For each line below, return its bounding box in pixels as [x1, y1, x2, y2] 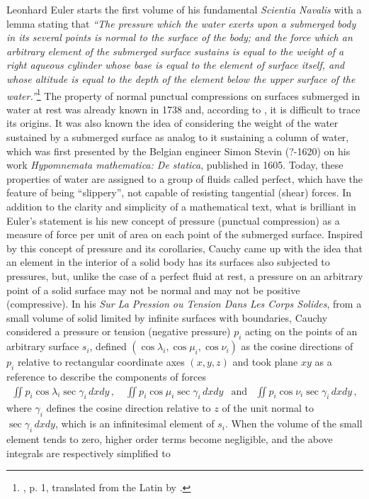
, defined [89, 339, 127, 354]
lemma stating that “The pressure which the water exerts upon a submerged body [6, 16, 356, 30]
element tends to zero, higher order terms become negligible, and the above [6, 431, 333, 446]
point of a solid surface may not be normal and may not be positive [6, 282, 300, 297]
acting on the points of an [245, 324, 358, 339]
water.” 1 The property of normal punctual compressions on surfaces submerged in [6, 86, 361, 103]
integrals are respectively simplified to [6, 445, 171, 460]
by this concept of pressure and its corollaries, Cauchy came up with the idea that [6, 240, 363, 255]
